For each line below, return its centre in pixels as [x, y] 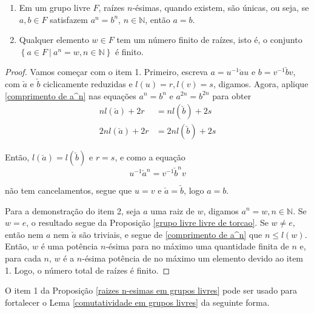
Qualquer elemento [54, 40]
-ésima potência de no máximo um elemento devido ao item [193, 258]
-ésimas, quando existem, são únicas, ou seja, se [221, 7]
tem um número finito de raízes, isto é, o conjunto [209, 40]
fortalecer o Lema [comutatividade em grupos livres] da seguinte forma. [137, 302]
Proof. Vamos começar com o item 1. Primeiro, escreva [106, 72]
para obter [232, 95]
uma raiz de [172, 210]
